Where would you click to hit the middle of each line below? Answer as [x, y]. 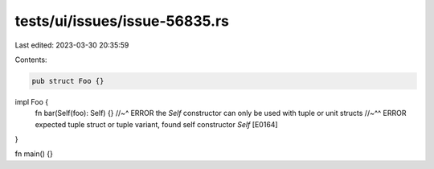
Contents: [31, 60]
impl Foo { [31, 101]
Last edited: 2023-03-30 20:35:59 [72, 45]
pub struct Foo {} [68, 81]
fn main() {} [34, 154]
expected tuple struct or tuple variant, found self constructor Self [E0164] [156, 124]
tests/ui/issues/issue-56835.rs [122, 21]
